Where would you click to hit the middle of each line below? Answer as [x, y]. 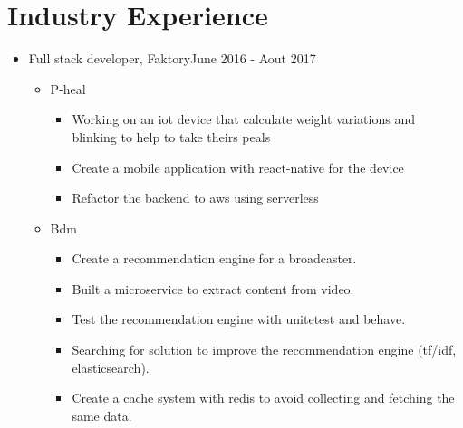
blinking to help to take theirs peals [171, 136]
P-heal [68, 88]
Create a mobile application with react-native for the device [238, 167]
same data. [102, 415]
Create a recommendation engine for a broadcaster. [214, 258]
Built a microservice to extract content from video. [213, 288]
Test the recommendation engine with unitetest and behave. [239, 319]
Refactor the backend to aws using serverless [195, 198]
